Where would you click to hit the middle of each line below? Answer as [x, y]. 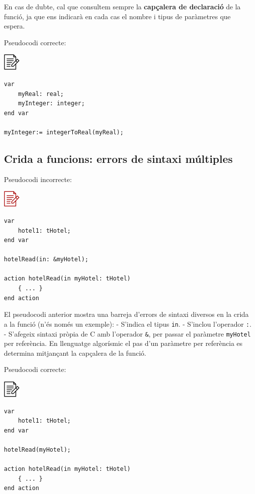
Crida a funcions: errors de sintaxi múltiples [118, 158]
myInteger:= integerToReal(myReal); [64, 132]
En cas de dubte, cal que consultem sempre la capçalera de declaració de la [122, 6]
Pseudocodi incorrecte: [38, 179]
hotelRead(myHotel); [38, 449]
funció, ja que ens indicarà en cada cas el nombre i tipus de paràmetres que [117, 16]
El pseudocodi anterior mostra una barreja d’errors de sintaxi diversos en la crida [127, 314]
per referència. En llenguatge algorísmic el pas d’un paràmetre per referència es [123, 343]
